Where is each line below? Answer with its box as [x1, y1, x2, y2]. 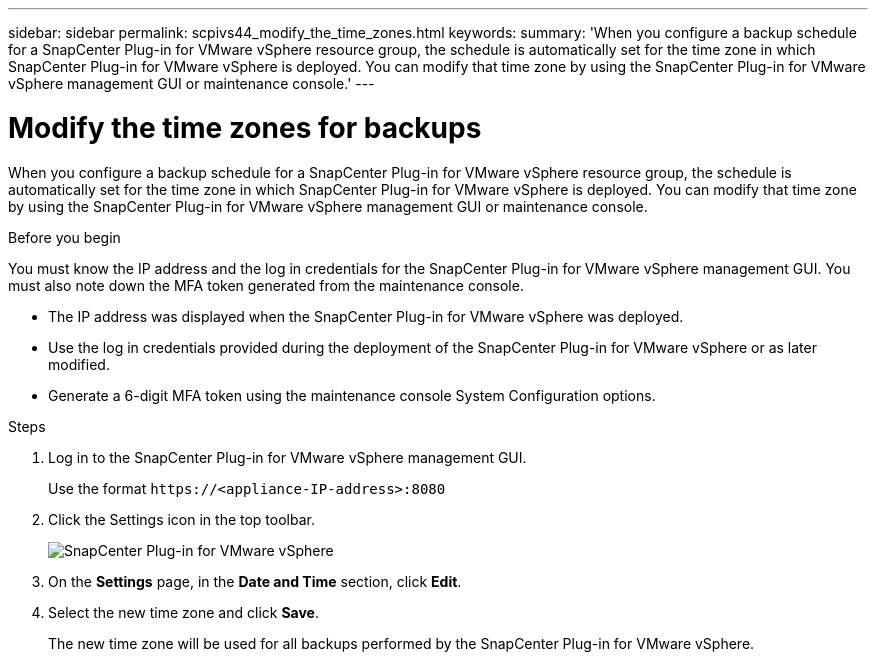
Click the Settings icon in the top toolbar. [48, 510, 315, 528]
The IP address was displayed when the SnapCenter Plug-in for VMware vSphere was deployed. [48, 307, 684, 325]
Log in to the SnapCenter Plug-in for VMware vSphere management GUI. [48, 448, 527, 466]
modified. [48, 355, 110, 373]
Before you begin [8, 228, 121, 246]
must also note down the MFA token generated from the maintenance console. [8, 276, 524, 294]
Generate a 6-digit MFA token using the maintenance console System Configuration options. [48, 386, 656, 404]
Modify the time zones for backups [8, 110, 482, 145]
